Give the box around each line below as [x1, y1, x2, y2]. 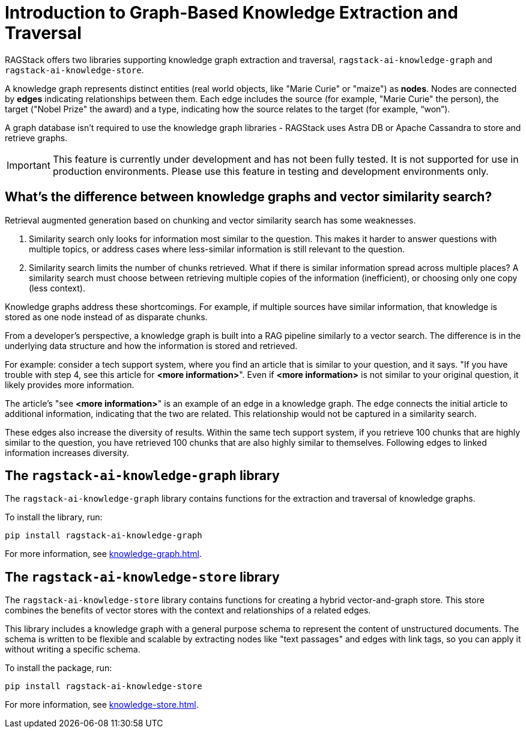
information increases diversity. [5, 447, 129, 458]
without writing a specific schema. [5, 644, 141, 655]
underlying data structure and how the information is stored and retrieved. [5, 340, 298, 351]
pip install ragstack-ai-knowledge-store [5, 681, 202, 692]
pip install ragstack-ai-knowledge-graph [5, 531, 202, 541]
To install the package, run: [5, 663, 112, 674]
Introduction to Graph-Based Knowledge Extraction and [5, 2, 458, 23]
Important [7, 159, 50, 171]
